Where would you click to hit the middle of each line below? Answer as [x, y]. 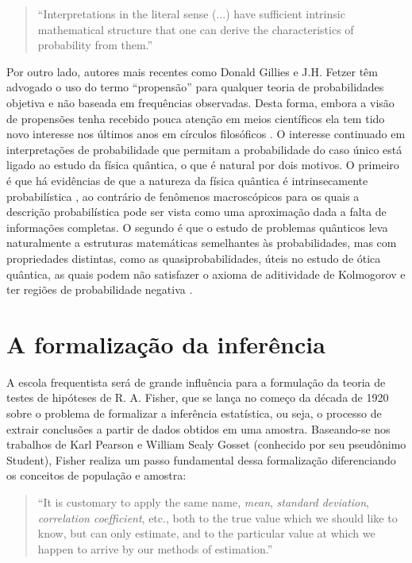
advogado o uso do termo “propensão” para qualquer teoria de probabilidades [195, 87]
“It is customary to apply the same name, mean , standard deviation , [204, 501]
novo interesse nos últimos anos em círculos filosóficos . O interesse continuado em [206, 134]
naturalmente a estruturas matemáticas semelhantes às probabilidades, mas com [202, 243]
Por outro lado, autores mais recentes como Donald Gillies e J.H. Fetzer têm [192, 71]
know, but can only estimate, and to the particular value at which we [206, 533]
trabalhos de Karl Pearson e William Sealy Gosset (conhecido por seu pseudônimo [206, 444]
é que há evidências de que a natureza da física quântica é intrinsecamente [187, 180]
